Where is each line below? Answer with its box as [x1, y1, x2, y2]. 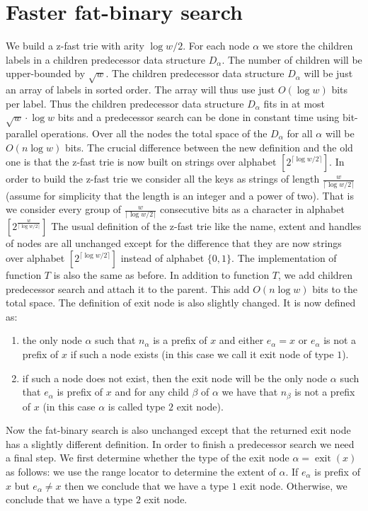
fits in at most [263, 96, 326, 110]
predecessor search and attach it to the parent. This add [6, 281, 250, 296]
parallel [6, 126, 38, 141]
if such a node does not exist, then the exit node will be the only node [22, 370, 328, 385]
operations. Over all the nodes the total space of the [40, 126, 268, 141]
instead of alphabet [120, 251, 205, 265]
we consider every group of [6, 202, 122, 217]
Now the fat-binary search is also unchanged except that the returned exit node [6, 423, 351, 437]
